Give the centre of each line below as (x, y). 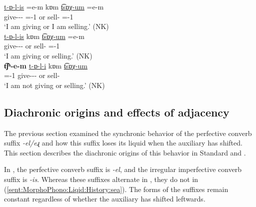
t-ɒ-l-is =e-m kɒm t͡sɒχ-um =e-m (54, 6)
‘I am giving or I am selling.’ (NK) (56, 26)
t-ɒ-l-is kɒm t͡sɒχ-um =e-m (44, 36)
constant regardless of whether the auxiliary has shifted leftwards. (105, 199)
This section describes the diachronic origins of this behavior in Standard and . (125, 152)
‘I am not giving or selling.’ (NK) (54, 85)
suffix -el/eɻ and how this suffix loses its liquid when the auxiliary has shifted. (123, 143)
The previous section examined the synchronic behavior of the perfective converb (128, 133)
